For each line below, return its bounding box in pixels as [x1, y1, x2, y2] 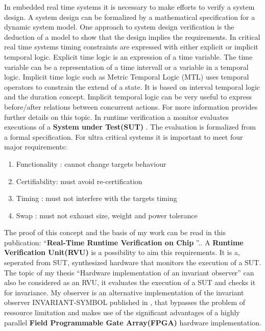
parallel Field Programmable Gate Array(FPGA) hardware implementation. [4, 317, 261, 327]
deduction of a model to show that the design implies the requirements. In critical [4, 31, 260, 42]
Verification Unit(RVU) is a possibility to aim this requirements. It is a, [4, 247, 240, 258]
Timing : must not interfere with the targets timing [16, 193, 177, 203]
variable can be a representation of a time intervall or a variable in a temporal [4, 61, 249, 72]
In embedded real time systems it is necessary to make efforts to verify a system [4, 2, 255, 12]
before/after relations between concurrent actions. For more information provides [4, 101, 258, 112]
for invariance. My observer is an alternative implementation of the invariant [4, 287, 244, 297]
